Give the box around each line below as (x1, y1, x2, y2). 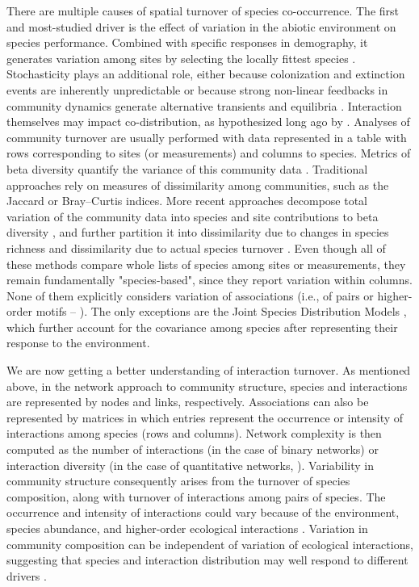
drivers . (6, 567, 47, 584)
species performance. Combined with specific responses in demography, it (6, 34, 368, 51)
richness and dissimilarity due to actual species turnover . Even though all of (6, 239, 386, 256)
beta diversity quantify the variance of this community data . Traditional (6, 160, 368, 177)
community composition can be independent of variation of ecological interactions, (6, 535, 413, 552)
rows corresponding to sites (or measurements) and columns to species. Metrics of (6, 145, 411, 161)
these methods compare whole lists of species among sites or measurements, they (6, 255, 406, 272)
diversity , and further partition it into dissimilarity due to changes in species (6, 224, 389, 241)
